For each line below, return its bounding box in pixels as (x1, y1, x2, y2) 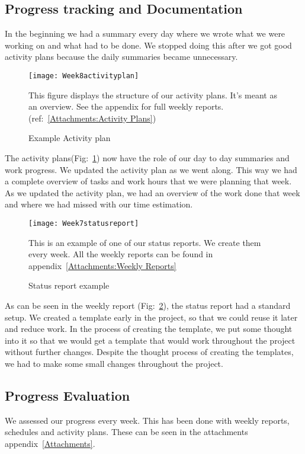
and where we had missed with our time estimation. (5, 198, 193, 210)
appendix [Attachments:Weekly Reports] (28, 259, 176, 271)
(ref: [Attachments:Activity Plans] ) (28, 111, 156, 124)
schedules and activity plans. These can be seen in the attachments (5, 426, 248, 438)
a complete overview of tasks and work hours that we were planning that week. (5, 175, 292, 187)
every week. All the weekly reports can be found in (28, 248, 213, 260)
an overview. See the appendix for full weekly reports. (28, 100, 224, 113)
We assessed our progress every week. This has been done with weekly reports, (5, 414, 290, 426)
